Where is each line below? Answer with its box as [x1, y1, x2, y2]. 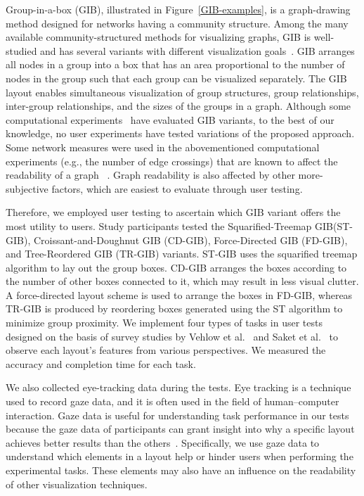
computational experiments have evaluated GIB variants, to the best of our [6, 112, 334, 127]
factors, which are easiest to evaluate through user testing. [51, 181, 303, 196]
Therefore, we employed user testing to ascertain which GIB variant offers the [6, 205, 341, 220]
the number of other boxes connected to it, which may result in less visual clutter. [6, 274, 359, 288]
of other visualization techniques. [6, 476, 148, 491]
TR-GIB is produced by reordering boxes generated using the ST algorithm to [6, 301, 343, 316]
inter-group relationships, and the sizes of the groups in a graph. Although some [6, 98, 351, 113]
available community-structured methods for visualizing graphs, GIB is [6, 30, 311, 44]
